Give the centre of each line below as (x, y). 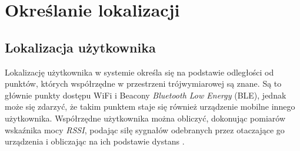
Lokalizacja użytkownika (80, 47)
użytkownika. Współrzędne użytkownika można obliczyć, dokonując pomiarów (145, 118)
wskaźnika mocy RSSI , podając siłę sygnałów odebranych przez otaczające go (145, 129)
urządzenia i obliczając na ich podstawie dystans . (95, 141)
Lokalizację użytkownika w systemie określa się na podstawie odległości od (139, 72)
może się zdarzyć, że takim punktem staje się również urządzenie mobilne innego (150, 106)
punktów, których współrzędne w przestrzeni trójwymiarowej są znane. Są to (143, 83)
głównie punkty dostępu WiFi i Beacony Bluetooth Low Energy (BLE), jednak (146, 95)
